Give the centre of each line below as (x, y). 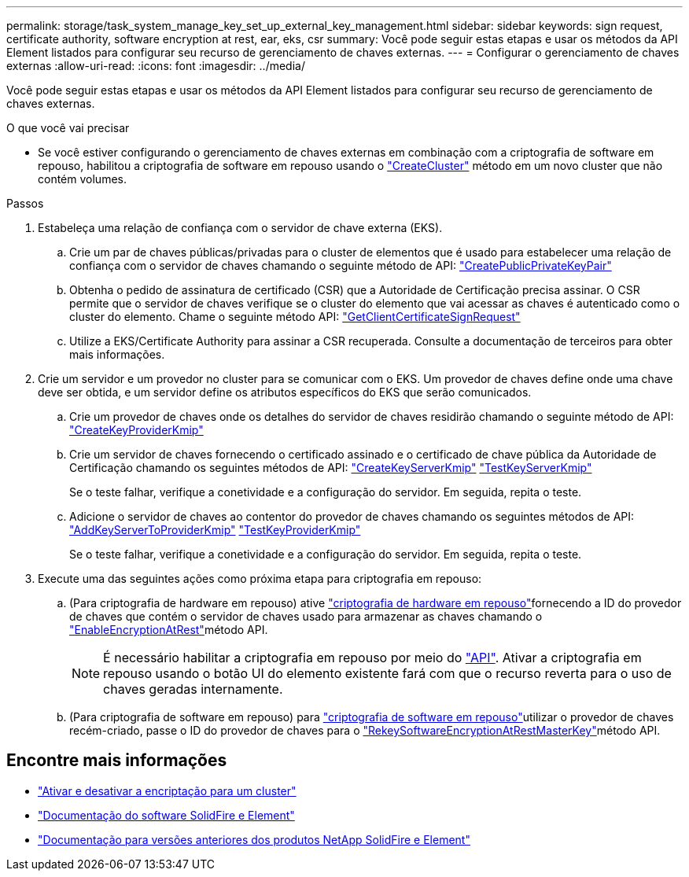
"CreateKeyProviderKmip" (136, 430)
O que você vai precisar (68, 128)
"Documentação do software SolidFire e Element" (166, 815)
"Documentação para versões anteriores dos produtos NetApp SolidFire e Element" (254, 839)
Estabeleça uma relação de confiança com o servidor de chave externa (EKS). (240, 228)
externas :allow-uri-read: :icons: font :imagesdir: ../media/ (156, 66)
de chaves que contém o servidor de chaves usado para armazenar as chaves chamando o (306, 616)
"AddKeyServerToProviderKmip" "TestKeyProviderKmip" (215, 530)
